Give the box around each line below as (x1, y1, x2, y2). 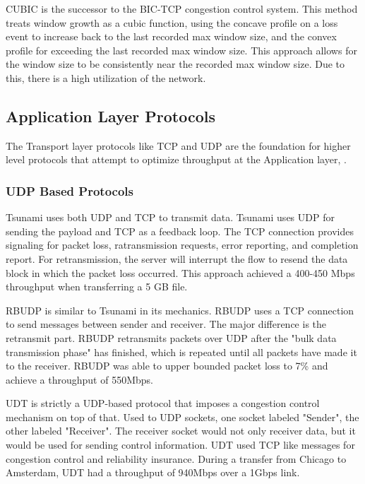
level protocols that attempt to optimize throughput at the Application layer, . (6, 152, 347, 167)
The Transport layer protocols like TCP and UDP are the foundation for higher (6, 138, 351, 153)
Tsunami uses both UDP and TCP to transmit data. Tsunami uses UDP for (6, 210, 335, 225)
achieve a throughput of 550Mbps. (6, 372, 153, 386)
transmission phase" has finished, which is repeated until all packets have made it (6, 344, 357, 359)
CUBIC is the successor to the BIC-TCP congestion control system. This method (6, 1, 358, 16)
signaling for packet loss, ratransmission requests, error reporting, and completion (6, 237, 359, 252)
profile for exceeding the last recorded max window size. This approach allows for (6, 42, 357, 57)
